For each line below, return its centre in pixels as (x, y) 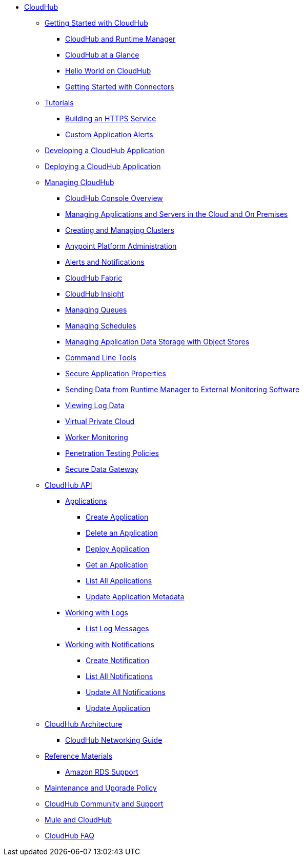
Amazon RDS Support (102, 772)
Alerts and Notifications (105, 262)
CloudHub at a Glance (102, 55)
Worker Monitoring (97, 437)
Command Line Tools (101, 358)
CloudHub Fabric (94, 278)
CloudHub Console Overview (114, 198)
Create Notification (118, 660)
